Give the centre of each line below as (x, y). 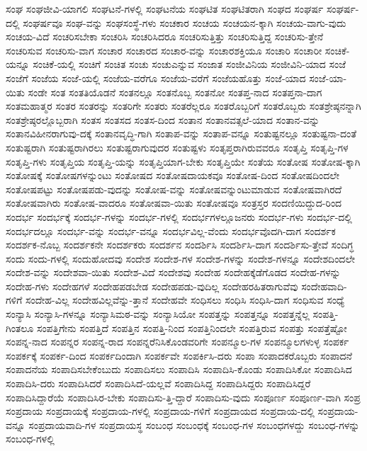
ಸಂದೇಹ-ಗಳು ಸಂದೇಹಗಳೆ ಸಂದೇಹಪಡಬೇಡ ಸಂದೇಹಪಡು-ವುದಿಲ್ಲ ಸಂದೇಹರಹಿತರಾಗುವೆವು (152, 286)
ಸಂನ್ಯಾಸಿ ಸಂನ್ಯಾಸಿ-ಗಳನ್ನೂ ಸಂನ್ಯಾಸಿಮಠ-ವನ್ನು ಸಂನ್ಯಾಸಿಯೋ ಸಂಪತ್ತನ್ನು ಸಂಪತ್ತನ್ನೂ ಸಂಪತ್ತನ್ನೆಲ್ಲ (158, 314)
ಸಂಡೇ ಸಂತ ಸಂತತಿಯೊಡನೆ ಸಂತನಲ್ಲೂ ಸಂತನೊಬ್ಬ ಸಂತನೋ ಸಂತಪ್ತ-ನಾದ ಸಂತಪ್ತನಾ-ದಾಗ (175, 92)
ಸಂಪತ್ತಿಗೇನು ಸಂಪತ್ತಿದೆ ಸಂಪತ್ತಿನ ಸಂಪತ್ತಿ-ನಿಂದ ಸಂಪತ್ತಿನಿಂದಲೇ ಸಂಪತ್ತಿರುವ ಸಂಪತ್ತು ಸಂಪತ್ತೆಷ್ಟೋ (192, 327)
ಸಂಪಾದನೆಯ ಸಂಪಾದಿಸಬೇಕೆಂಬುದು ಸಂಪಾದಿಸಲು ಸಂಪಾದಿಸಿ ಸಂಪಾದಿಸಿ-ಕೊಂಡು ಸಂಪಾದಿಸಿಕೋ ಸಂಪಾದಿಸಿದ (179, 369)
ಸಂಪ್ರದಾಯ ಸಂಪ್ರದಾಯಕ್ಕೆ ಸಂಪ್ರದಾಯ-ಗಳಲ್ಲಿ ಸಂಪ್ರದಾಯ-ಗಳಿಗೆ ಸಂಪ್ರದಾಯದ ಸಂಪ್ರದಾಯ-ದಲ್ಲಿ (160, 411)
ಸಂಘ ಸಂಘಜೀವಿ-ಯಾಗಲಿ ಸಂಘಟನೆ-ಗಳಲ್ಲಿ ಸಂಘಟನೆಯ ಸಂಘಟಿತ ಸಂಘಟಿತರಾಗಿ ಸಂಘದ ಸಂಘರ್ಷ (165, 8)
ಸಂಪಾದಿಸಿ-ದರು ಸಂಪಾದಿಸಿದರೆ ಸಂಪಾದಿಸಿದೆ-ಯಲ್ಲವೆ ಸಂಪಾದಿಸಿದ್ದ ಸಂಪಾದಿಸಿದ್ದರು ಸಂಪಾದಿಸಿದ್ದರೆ (158, 383)
